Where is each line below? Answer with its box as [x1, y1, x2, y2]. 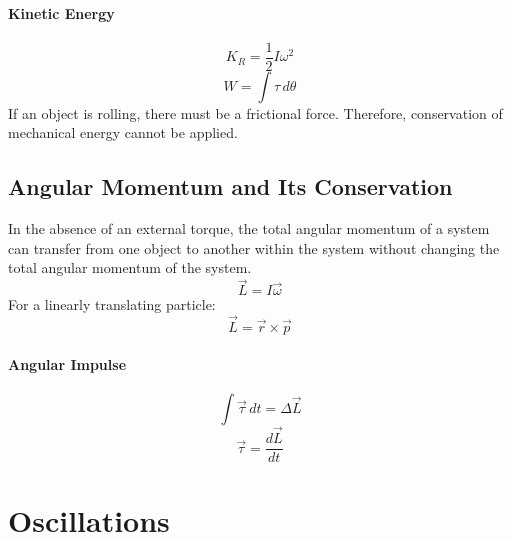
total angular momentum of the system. [8, 257, 252, 278]
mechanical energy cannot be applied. [8, 122, 238, 143]
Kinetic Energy [8, 2, 115, 23]
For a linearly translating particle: [8, 294, 216, 315]
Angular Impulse [8, 353, 127, 374]
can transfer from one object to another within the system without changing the [8, 237, 500, 258]
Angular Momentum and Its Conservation [8, 171, 453, 202]
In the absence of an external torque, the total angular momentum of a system [8, 218, 490, 239]
